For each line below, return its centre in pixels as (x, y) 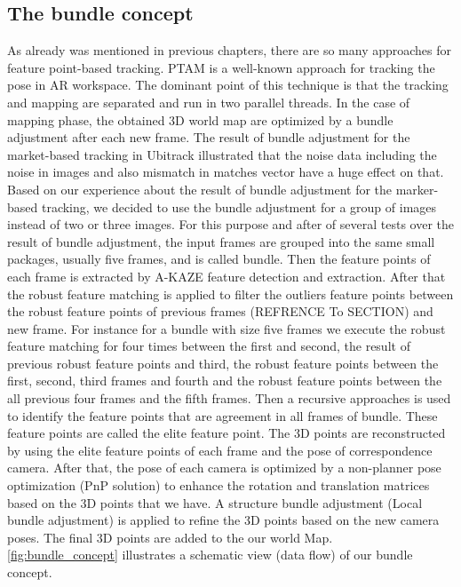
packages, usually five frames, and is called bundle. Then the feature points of (219, 259)
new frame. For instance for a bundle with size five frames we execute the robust (227, 328)
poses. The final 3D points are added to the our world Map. (170, 537)
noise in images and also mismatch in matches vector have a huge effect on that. (226, 172)
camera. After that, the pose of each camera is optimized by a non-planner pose (224, 468)
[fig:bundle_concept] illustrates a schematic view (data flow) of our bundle (210, 555)
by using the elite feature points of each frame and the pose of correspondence (220, 450)
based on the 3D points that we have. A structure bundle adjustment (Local (215, 502)
